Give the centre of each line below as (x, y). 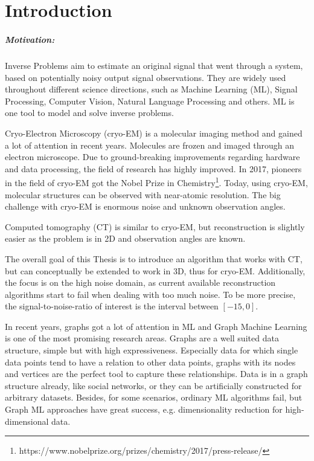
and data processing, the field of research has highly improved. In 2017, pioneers (153, 168)
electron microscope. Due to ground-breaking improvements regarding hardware (152, 157)
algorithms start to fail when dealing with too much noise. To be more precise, (150, 294)
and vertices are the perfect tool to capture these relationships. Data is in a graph (156, 374)
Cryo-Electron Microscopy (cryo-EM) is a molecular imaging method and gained (154, 133)
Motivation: (30, 39)
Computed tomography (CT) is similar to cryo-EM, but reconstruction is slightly (155, 226)
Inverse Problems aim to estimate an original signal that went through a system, (154, 65)
